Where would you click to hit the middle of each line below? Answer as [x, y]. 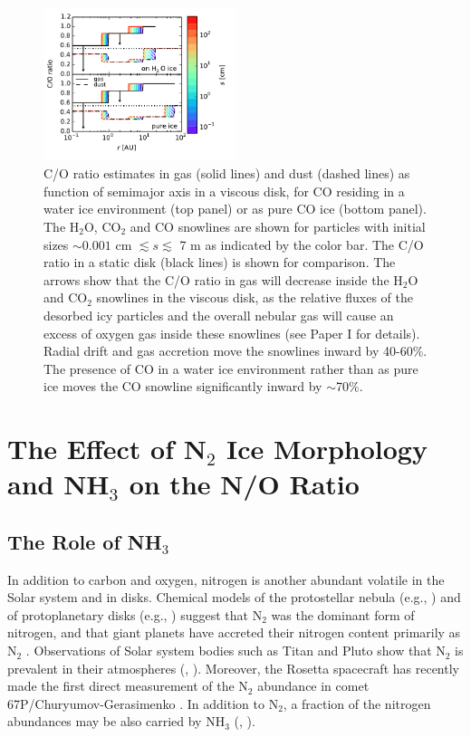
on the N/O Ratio [244, 484]
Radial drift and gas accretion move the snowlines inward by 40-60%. [235, 351]
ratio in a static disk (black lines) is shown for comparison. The [220, 262]
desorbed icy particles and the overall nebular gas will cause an [219, 315]
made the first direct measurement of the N [128, 686]
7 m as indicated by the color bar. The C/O [302, 244]
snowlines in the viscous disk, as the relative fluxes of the [255, 297]
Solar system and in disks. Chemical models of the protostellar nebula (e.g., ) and [234, 597]
